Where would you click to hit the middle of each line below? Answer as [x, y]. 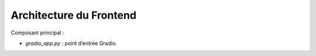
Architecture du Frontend [74, 15]
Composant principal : [37, 33]
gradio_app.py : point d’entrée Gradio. [71, 43]
